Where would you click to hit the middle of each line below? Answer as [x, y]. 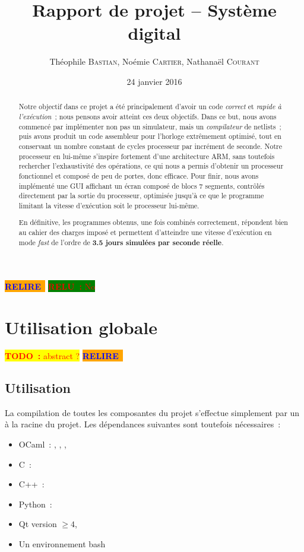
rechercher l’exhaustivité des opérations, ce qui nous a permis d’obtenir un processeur [151, 166]
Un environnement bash [62, 544]
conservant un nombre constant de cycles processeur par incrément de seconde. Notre [150, 146]
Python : [35, 504]
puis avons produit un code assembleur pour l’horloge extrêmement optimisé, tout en [150, 136]
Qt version [38, 524]
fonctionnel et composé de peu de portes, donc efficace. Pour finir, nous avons [139, 175]
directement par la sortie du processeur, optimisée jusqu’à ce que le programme [141, 196]
